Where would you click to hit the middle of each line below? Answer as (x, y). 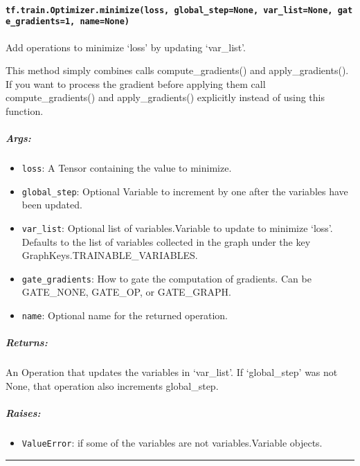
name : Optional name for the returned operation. (125, 315)
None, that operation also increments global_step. (112, 385)
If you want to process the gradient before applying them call (136, 83)
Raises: (23, 413)
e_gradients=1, (40, 22)
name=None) (105, 22)
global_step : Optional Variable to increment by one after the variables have (185, 191)
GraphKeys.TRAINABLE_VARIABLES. (110, 255)
